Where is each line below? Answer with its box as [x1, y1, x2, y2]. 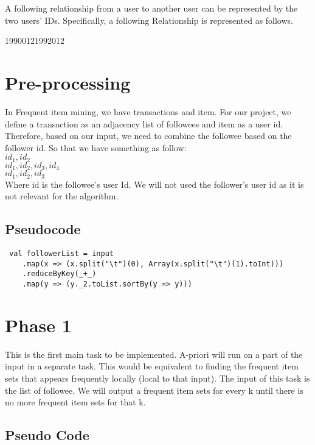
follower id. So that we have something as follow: [5, 141, 187, 154]
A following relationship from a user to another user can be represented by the [5, 2, 298, 14]
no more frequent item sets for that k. [5, 396, 146, 408]
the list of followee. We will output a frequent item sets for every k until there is [5, 383, 303, 396]
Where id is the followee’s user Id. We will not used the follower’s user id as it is [5, 177, 304, 190]
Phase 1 [5, 312, 72, 337]
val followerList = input [9, 249, 114, 258]
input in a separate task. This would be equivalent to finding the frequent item [5, 360, 299, 372]
